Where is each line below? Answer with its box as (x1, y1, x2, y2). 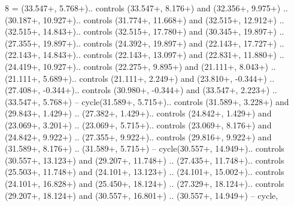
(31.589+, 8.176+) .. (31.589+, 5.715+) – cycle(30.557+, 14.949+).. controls (5, 142, 284, 155)
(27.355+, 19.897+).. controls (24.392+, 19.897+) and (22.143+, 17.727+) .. (5, 36, 284, 49)
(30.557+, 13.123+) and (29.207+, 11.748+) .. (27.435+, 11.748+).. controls (5, 153, 284, 166)
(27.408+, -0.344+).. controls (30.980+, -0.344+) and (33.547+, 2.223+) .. (5, 84, 277, 96)
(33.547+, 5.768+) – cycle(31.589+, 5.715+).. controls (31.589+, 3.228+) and (5, 95, 289, 107)
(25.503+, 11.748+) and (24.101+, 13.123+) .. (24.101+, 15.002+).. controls (5, 165, 284, 178)
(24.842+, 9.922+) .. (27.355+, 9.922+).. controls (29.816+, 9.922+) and (5, 130, 272, 143)
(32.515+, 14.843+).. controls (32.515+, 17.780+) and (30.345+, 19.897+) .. (5, 25, 284, 38)
